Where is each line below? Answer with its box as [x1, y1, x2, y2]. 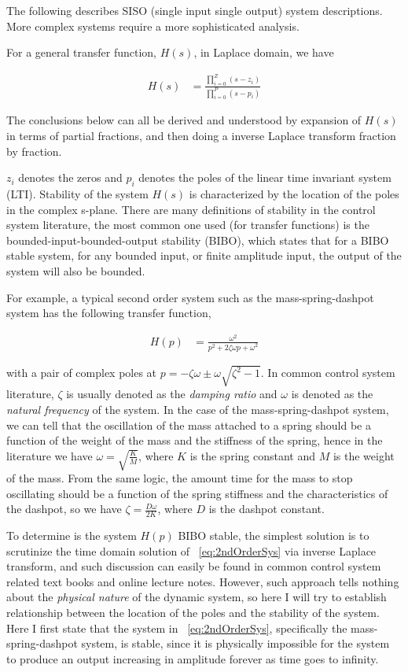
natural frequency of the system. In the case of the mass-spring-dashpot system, [6, 401, 389, 417]
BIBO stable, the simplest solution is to [178, 526, 369, 543]
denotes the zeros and [18, 169, 123, 186]
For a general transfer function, [6, 44, 157, 61]
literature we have [6, 447, 93, 463]
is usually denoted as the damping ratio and [66, 386, 278, 402]
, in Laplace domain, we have [193, 44, 334, 61]
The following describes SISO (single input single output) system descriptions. [6, 2, 383, 18]
